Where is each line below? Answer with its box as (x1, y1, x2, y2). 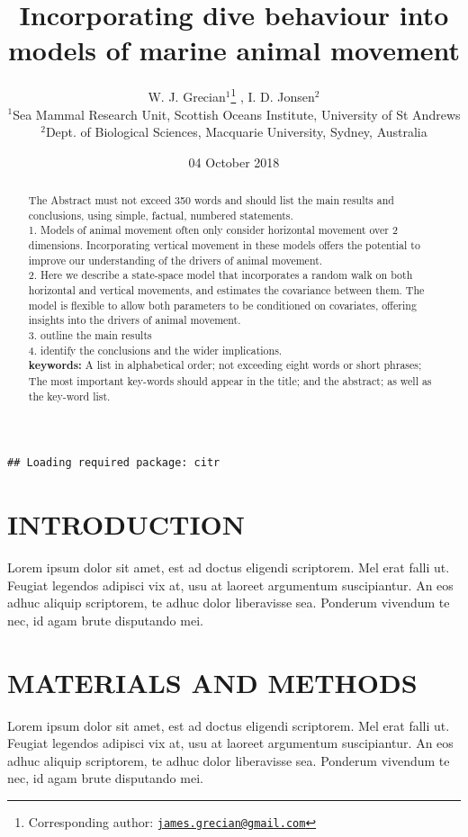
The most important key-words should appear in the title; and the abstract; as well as (28, 373, 432, 389)
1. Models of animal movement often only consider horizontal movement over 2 (28, 222, 398, 238)
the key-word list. (28, 388, 111, 403)
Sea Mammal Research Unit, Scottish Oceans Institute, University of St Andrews (13, 104, 461, 123)
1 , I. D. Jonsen (230, 85, 315, 105)
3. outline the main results (28, 328, 152, 343)
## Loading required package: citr (7, 456, 220, 470)
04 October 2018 (188, 152, 280, 171)
